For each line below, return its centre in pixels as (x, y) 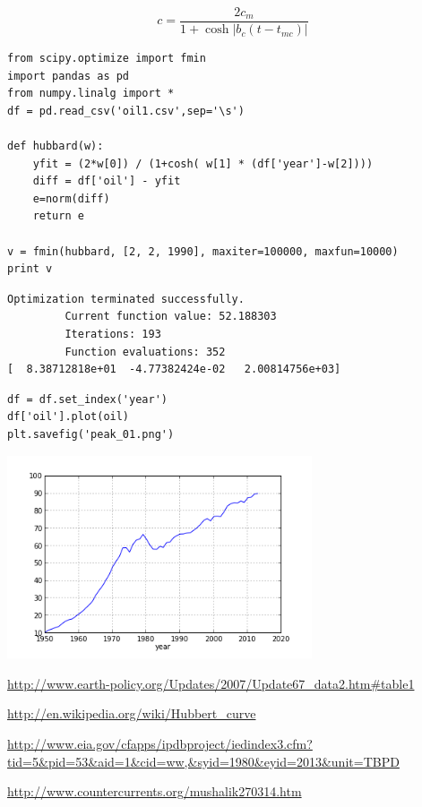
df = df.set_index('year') (87, 399)
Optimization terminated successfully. (126, 299)
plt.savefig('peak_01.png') (91, 434)
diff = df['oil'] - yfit (107, 181)
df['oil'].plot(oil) (69, 417)
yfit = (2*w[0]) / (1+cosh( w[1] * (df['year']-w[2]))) (203, 163)
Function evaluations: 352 (145, 352)
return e (58, 216)
